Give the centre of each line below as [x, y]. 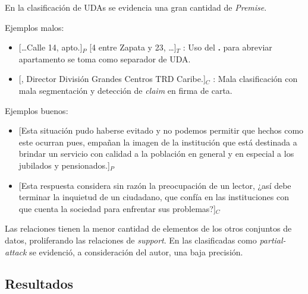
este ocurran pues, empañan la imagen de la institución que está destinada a [158, 142]
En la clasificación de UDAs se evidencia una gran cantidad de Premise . [136, 7]
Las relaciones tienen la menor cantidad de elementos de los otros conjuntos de [148, 228]
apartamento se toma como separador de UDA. [105, 59]
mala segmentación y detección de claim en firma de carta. [125, 90]
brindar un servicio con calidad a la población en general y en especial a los [156, 154]
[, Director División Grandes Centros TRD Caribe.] [112, 79]
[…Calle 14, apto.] [51, 47]
